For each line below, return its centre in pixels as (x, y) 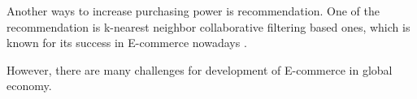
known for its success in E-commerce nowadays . (127, 43)
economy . (29, 86)
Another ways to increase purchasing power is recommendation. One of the (193, 11)
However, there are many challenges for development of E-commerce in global (200, 69)
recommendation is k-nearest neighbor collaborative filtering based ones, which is (208, 26)
